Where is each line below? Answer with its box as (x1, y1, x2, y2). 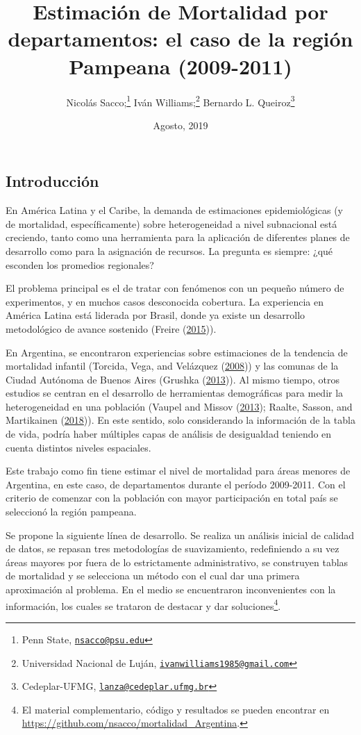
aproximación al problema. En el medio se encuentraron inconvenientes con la (6, 582, 336, 596)
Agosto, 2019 (153, 117, 208, 132)
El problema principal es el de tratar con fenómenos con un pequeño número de (6, 281, 344, 295)
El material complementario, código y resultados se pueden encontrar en (22, 702, 330, 716)
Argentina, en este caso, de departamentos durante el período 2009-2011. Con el (6, 477, 346, 491)
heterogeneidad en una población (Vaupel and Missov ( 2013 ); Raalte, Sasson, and (6, 399, 353, 413)
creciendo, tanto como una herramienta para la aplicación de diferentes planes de (6, 230, 350, 245)
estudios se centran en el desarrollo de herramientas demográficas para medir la (6, 386, 344, 400)
